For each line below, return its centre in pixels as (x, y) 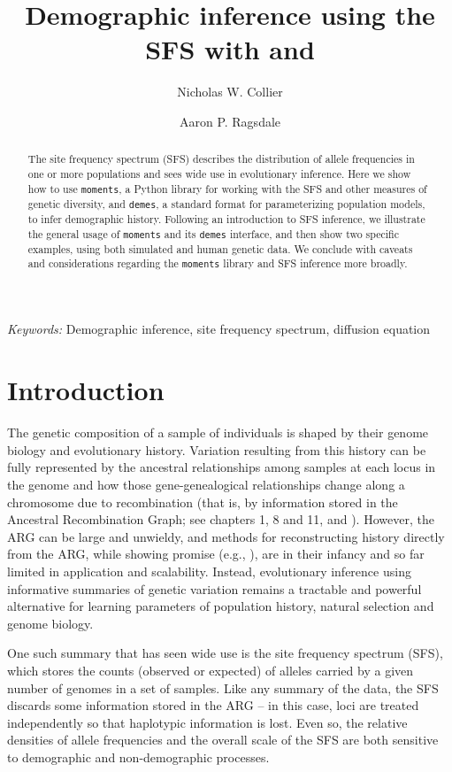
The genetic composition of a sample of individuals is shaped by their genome (218, 432)
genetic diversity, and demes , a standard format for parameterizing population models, (226, 203)
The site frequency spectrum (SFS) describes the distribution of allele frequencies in (221, 159)
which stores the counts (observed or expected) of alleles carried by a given (211, 670)
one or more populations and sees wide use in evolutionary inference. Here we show (219, 173)
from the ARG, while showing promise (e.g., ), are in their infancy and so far (216, 554)
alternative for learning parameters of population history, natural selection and (221, 606)
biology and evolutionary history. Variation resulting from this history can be (217, 449)
